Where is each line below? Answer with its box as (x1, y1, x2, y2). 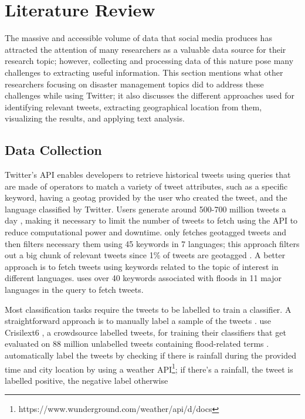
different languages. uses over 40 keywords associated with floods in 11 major (5, 272, 282, 284)
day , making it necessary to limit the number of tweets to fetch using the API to (5, 214, 298, 227)
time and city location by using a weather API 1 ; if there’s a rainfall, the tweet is (5, 361, 293, 375)
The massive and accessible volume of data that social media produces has (5, 32, 272, 44)
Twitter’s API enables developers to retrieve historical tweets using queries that (5, 168, 291, 181)
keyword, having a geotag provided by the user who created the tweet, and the (5, 191, 287, 204)
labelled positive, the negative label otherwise (5, 374, 168, 386)
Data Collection (5, 141, 102, 159)
